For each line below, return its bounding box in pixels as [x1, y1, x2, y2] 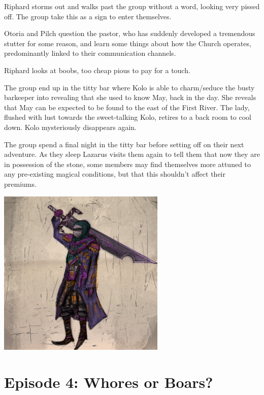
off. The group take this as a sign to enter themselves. [4, 11, 172, 21]
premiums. [4, 178, 37, 189]
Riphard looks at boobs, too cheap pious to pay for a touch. [4, 64, 190, 75]
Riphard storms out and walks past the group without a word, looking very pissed [4, 1, 260, 11]
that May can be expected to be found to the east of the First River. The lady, [4, 102, 250, 112]
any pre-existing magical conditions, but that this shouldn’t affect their [4, 169, 225, 179]
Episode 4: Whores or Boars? [4, 371, 213, 392]
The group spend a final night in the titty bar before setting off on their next [4, 139, 244, 149]
